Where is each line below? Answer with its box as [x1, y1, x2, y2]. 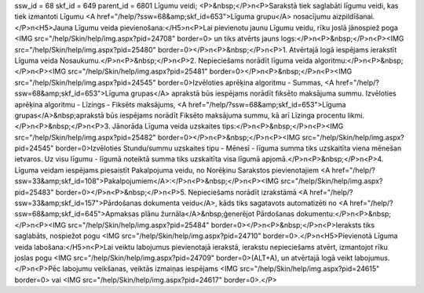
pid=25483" [14, 187, 54, 197]
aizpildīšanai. [332, 12, 375, 21]
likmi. [347, 110, 365, 120]
